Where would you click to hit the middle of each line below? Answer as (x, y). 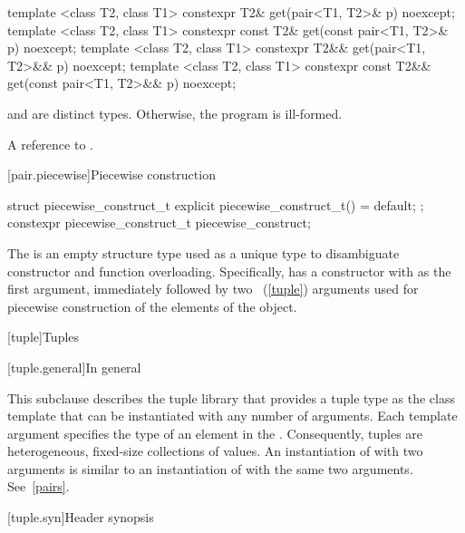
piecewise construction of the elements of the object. (152, 306)
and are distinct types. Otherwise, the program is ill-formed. (175, 113)
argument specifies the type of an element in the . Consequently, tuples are (215, 433)
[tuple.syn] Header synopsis (81, 517)
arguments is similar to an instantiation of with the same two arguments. (210, 468)
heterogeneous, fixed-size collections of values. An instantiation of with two (215, 451)
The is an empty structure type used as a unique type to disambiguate (203, 252)
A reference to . (50, 144)
